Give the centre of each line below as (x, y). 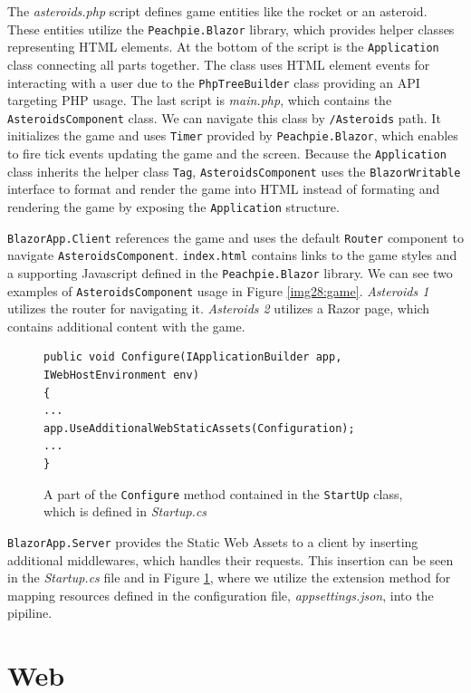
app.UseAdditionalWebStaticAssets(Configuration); (199, 428)
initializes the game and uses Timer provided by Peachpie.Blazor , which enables (233, 135)
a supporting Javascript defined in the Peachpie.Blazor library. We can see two (230, 272)
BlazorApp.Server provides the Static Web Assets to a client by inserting (213, 541)
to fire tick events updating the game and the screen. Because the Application (227, 154)
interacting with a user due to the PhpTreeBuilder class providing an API (214, 82)
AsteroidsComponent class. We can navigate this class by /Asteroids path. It (224, 117)
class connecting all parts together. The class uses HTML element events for (219, 64)
